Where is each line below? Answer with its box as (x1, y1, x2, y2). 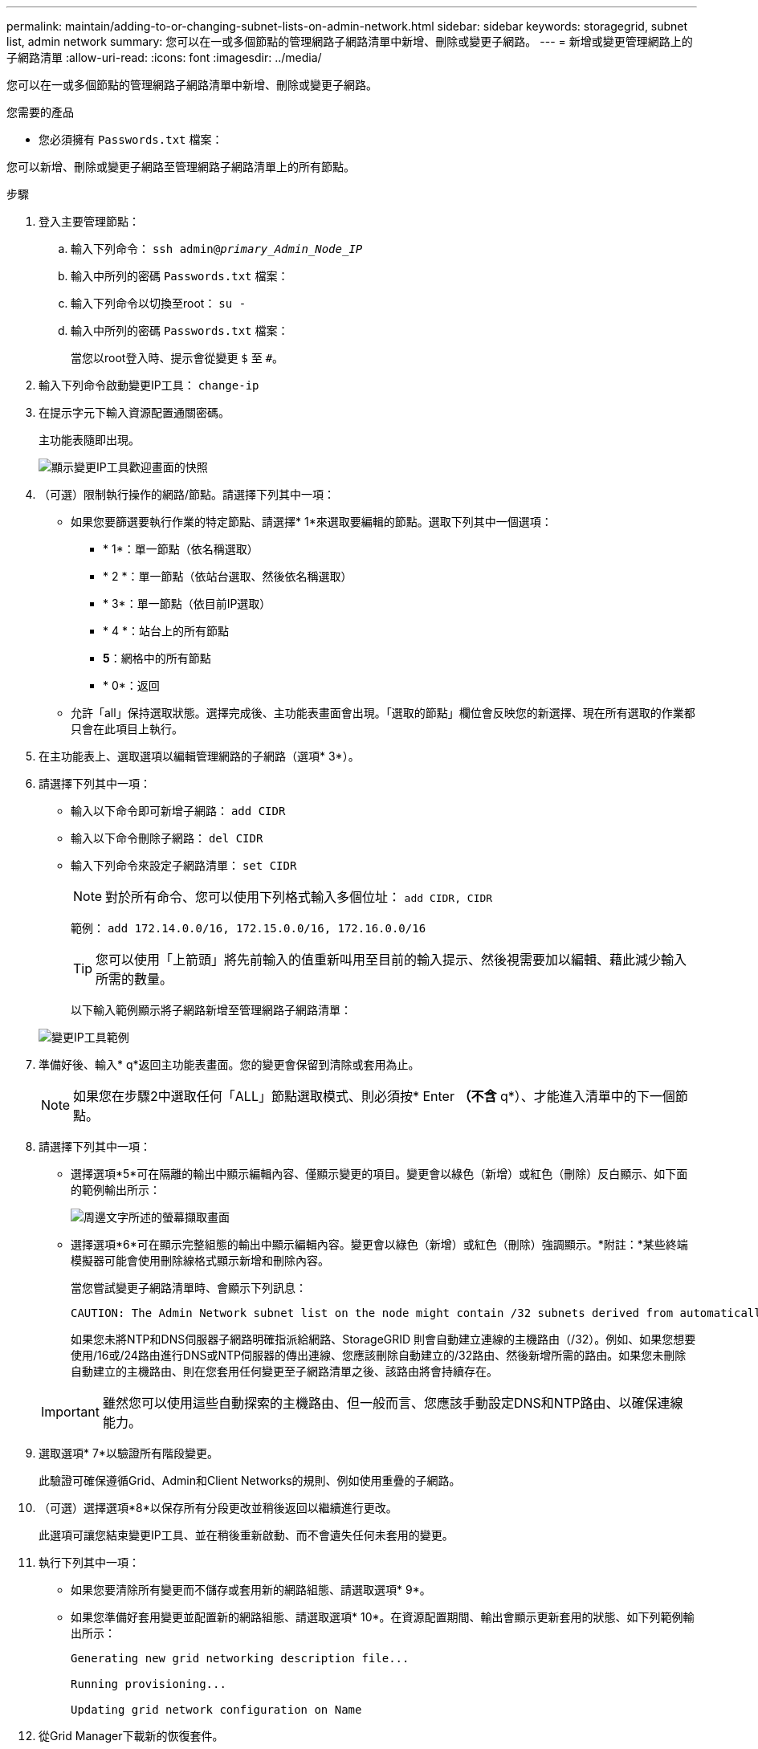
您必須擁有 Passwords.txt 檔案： (39, 132, 223, 146)
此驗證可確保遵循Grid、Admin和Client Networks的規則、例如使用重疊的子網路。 (39, 1474, 461, 1487)
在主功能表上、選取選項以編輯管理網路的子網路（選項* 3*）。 (39, 749, 360, 763)
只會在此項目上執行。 (71, 722, 183, 736)
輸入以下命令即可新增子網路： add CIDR (71, 804, 286, 817)
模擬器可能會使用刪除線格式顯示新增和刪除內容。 (71, 1254, 329, 1267)
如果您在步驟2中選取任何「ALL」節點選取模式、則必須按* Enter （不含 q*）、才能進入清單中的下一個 (73, 1088, 675, 1104)
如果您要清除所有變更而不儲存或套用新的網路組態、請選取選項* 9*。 (71, 1583, 431, 1596)
